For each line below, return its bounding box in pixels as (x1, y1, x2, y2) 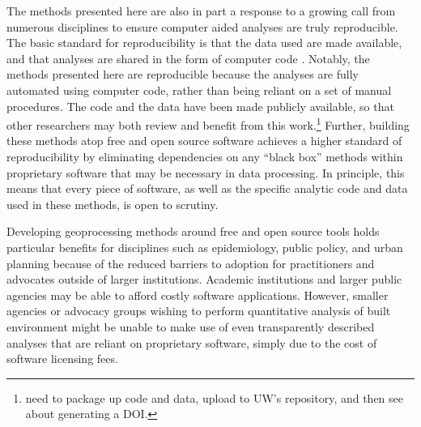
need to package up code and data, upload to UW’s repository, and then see (25, 389, 404, 406)
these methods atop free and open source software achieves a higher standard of (6, 132, 402, 149)
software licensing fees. (6, 350, 118, 367)
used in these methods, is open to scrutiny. (6, 195, 219, 212)
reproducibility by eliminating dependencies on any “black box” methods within (6, 148, 403, 164)
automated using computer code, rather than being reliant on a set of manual (6, 81, 392, 98)
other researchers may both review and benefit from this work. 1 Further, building (6, 114, 410, 133)
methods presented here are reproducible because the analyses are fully (6, 66, 359, 83)
